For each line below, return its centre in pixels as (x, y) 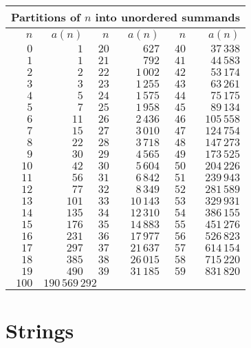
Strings (40, 330)
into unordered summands (167, 17)
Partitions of (46, 17)
